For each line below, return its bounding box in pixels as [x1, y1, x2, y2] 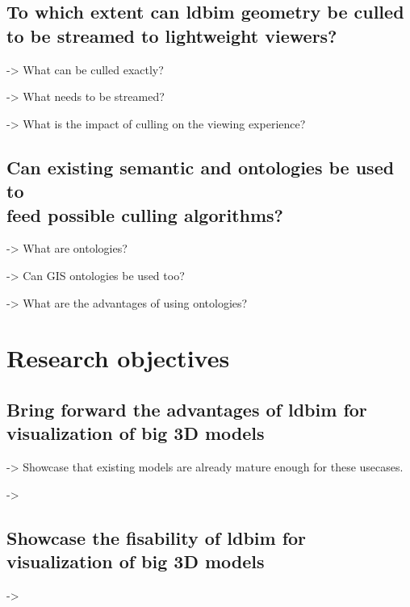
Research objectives [6, 341, 230, 375]
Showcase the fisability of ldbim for [6, 525, 307, 550]
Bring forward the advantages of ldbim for [6, 396, 367, 421]
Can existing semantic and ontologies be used [6, 154, 395, 179]
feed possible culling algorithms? [6, 202, 284, 227]
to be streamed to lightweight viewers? [6, 23, 337, 48]
